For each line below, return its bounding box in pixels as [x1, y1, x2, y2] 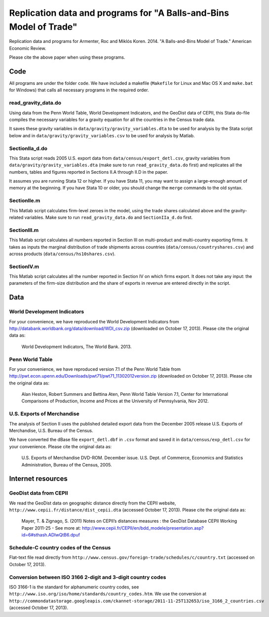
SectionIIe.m [9, 197, 40, 204]
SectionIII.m [9, 227, 39, 233]
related [9, 214, 24, 220]
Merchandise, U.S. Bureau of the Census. [9, 427, 93, 433]
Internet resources [9, 474, 68, 483]
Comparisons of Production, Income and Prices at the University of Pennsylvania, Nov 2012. [21, 398, 209, 404]
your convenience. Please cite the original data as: [9, 443, 112, 449]
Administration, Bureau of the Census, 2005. [21, 462, 112, 467]
